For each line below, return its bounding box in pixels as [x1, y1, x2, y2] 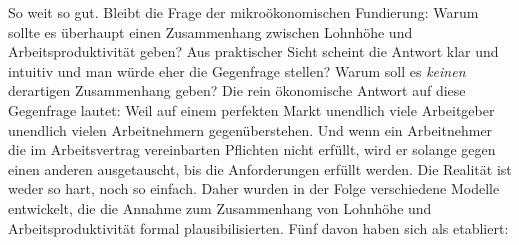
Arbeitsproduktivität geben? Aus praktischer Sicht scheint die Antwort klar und [8, 41, 499, 62]
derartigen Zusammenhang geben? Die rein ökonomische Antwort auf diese [8, 80, 466, 101]
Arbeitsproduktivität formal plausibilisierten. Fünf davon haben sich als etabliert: [8, 217, 509, 238]
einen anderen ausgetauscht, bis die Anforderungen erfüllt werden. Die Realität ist [8, 158, 512, 179]
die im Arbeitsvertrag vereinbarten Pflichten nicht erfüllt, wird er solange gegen [8, 139, 496, 160]
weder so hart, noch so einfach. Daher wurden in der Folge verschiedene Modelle [8, 178, 500, 199]
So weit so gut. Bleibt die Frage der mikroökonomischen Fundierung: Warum [8, 2, 479, 22]
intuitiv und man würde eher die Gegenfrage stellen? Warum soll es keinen [8, 60, 466, 81]
